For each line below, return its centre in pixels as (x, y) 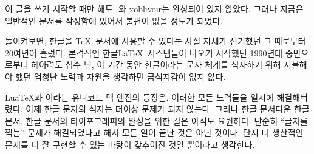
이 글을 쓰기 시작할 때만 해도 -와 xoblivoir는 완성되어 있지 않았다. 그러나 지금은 (154, 8)
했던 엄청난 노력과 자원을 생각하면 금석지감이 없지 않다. (121, 76)
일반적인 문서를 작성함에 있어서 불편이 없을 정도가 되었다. (114, 20)
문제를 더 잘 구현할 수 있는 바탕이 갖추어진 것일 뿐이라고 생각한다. (130, 144)
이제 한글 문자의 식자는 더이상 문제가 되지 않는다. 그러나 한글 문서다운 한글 (168, 109)
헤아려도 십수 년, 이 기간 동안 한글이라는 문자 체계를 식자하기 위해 (156, 65)
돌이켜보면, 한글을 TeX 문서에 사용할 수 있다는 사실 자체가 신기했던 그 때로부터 (155, 41)
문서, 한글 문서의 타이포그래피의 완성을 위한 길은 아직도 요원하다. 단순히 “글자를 (156, 120)
